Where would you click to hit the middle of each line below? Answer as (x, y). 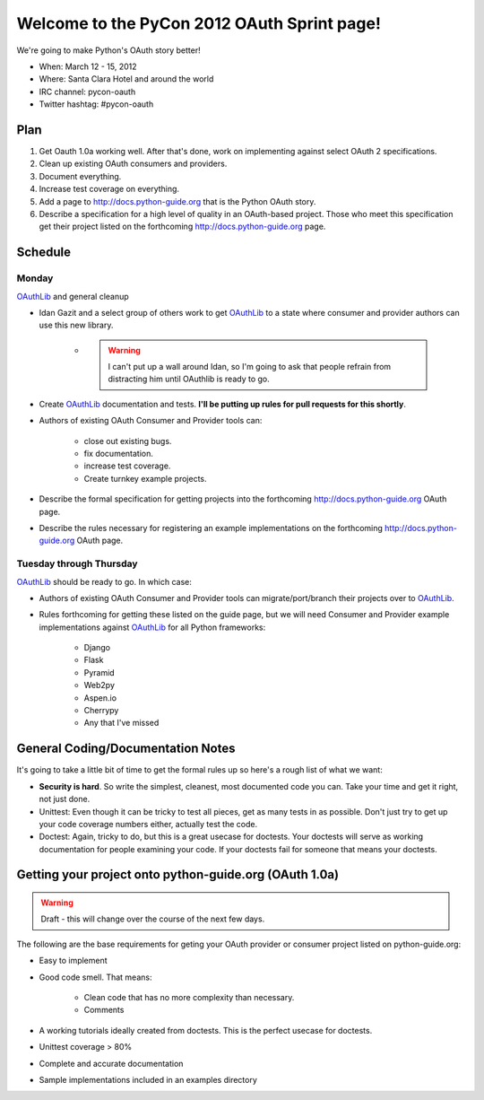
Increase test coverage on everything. (109, 189)
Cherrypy (101, 711)
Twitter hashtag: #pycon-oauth (96, 104)
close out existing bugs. (128, 441)
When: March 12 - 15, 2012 (88, 66)
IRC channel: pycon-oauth (87, 92)
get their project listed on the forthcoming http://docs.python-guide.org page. (182, 227)
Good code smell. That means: (95, 977)
